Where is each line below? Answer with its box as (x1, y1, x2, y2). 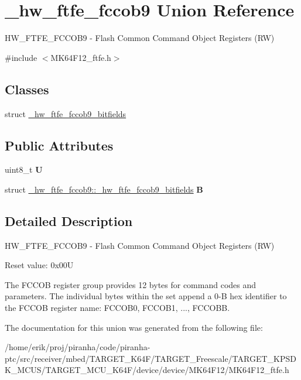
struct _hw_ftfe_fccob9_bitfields (5, 107, 126, 119)
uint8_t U (5, 163, 43, 176)
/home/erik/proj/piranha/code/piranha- (5, 341, 150, 353)
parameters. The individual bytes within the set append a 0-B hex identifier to (5, 290, 287, 302)
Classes (5, 80, 49, 98)
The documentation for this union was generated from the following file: (5, 321, 263, 333)
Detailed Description (5, 211, 133, 230)
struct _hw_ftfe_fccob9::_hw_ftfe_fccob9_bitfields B (5, 183, 203, 195)
